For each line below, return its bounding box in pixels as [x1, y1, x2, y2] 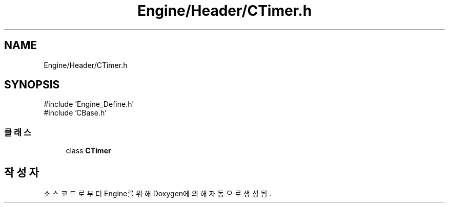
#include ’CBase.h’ [44, 108, 107, 118]
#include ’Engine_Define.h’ [44, 100, 134, 109]
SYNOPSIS [4, 78, 60, 91]
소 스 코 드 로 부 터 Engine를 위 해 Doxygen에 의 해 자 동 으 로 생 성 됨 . [44, 189, 272, 198]
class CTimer [66, 146, 111, 155]
